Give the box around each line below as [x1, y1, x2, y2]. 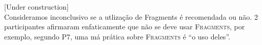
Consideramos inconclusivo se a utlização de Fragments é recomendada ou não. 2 [4, 11, 258, 22]
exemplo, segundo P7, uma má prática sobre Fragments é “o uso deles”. [4, 31, 230, 41]
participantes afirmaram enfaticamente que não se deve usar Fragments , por [4, 21, 245, 32]
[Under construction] [4, 2, 69, 12]
